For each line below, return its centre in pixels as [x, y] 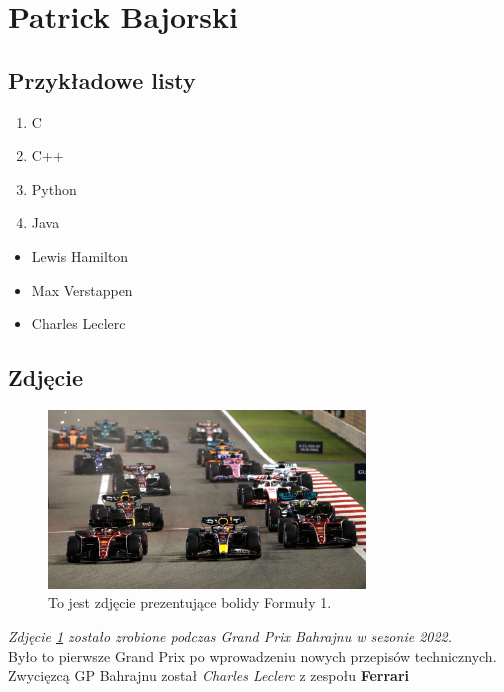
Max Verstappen [82, 289]
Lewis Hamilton [80, 255]
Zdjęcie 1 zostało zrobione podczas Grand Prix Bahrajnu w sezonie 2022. [230, 636]
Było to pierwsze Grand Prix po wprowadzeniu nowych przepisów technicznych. [252, 655]
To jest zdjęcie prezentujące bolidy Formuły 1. [190, 602]
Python [54, 188]
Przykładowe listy [102, 79]
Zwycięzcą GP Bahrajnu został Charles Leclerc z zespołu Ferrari [208, 675]
